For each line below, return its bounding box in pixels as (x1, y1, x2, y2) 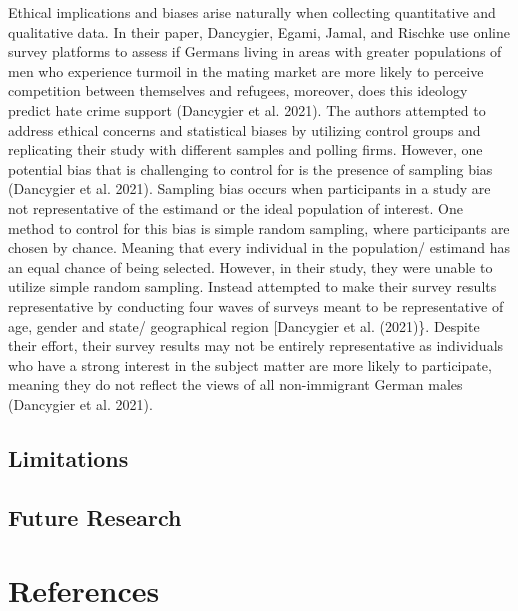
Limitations (8, 442, 129, 473)
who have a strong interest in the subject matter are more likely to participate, (8, 354, 492, 375)
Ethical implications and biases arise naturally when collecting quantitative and (8, 2, 496, 22)
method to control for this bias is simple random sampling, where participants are (8, 217, 510, 238)
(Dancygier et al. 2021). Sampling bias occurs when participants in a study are (8, 178, 491, 199)
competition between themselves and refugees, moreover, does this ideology (8, 80, 468, 101)
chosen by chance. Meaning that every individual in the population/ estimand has (8, 237, 510, 258)
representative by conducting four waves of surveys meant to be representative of (8, 295, 504, 316)
